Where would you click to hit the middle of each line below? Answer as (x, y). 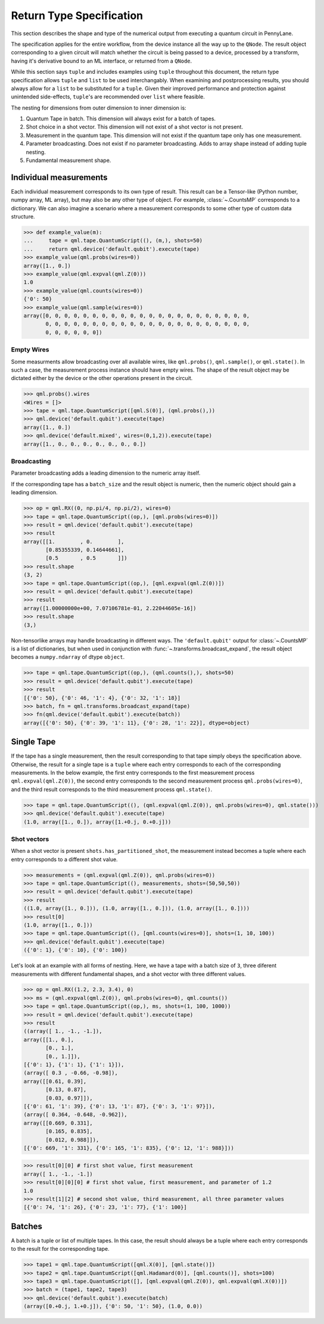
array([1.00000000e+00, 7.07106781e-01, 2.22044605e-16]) (110, 608)
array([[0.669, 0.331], (58, 1123)
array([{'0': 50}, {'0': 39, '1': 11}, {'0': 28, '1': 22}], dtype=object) (137, 723)
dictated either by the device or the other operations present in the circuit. (102, 378)
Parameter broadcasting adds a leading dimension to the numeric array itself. (106, 473)
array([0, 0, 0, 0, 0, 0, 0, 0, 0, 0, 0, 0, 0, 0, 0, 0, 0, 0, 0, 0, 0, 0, (137, 315)
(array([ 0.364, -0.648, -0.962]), (75, 1115)
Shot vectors (30, 839)
